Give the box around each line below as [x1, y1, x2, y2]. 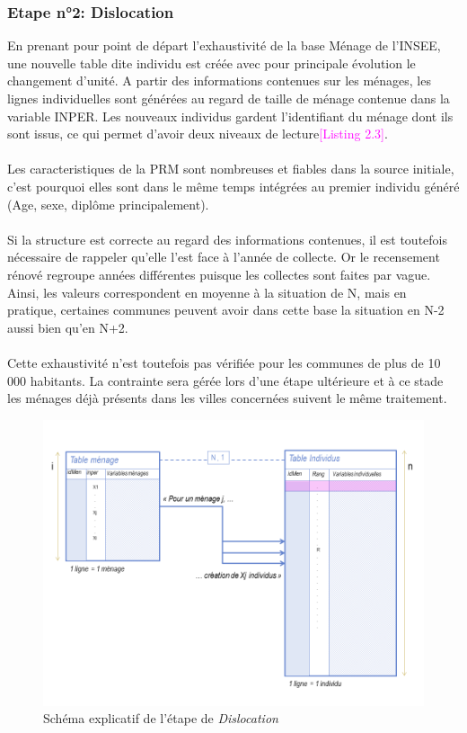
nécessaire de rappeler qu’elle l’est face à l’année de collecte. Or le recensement [7, 247, 440, 266]
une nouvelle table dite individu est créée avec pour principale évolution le [7, 53, 416, 72]
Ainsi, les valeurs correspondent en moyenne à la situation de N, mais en [7, 282, 407, 301]
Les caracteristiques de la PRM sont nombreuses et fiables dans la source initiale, [7, 159, 454, 178]
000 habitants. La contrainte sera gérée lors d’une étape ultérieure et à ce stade [7, 371, 444, 389]
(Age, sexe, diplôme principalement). [7, 194, 209, 213]
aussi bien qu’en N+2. [7, 317, 128, 336]
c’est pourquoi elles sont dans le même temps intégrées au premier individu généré [7, 176, 460, 195]
